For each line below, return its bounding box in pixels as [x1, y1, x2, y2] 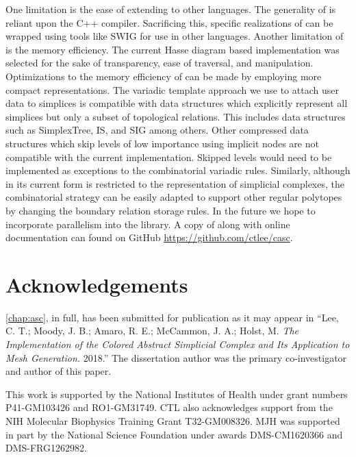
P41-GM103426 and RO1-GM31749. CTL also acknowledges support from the [5, 400, 333, 415]
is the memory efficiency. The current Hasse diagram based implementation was [5, 42, 340, 56]
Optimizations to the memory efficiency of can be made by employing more [5, 69, 322, 83]
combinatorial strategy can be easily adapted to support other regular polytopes [5, 190, 342, 204]
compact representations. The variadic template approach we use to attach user [5, 82, 339, 97]
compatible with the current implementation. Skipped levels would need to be [5, 149, 332, 164]
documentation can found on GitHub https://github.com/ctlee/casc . [5, 230, 293, 245]
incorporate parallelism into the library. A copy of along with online [5, 217, 290, 231]
